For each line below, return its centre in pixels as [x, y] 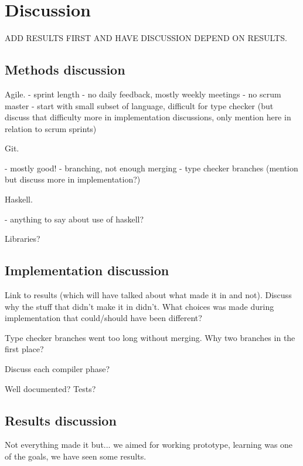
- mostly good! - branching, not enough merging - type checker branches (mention [151, 168]
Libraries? [23, 239]
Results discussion [61, 420]
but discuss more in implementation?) [73, 179]
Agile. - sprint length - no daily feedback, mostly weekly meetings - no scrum [143, 94]
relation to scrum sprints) [51, 128]
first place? [24, 349]
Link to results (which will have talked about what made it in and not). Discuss [148, 295]
